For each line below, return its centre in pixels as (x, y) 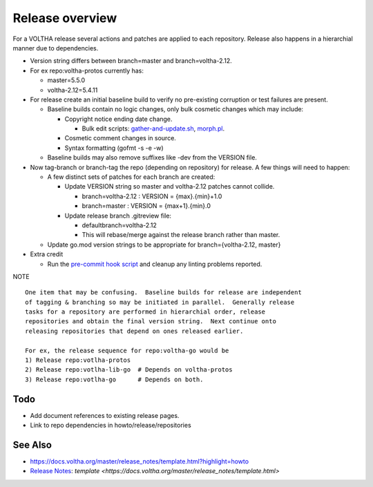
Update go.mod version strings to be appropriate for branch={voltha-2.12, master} (164, 245)
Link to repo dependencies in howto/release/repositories (111, 426)
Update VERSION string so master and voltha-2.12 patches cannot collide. (170, 187)
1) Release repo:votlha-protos (78, 360)
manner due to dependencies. (56, 48)
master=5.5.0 (66, 80)
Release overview (65, 18)
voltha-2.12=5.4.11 (73, 90)
